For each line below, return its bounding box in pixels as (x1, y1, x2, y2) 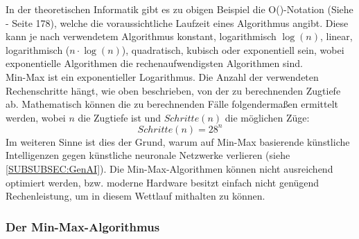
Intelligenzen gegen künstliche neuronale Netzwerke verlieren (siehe (6, 148, 290, 162)
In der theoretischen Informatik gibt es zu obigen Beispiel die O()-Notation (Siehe (6, 2, 353, 16)
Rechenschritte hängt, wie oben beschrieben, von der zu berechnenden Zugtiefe (6, 83, 341, 97)
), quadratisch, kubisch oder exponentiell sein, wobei (121, 42, 344, 57)
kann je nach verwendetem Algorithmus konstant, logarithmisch (6, 29, 277, 44)
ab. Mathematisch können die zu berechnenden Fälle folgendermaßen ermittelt (6, 97, 338, 111)
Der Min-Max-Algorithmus (6, 218, 160, 235)
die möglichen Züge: (225, 110, 310, 124)
